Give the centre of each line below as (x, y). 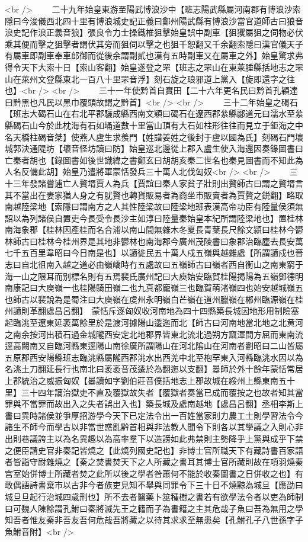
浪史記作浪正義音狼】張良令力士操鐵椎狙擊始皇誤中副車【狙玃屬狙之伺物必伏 (154, 32)
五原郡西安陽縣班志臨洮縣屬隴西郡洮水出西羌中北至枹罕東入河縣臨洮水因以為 (154, 357)
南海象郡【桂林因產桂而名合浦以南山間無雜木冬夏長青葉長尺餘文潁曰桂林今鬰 (154, 230)
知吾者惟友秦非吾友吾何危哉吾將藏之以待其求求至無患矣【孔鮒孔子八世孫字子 (154, 520)
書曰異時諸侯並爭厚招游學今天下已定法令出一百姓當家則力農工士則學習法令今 (154, 415)
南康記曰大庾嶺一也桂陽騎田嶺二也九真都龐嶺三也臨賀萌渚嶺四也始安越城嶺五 (154, 288)
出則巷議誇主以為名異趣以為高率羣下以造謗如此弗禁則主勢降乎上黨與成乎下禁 (154, 438)
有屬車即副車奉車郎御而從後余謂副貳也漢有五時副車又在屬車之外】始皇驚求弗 (154, 55)
